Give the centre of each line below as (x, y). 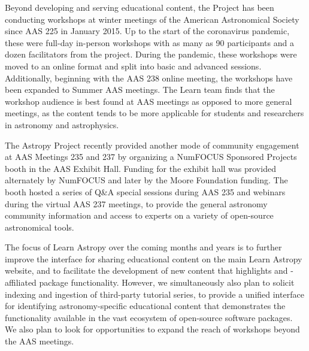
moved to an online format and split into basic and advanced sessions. (133, 66)
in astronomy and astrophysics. (62, 124)
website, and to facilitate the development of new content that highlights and (146, 270)
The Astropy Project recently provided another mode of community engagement (152, 145)
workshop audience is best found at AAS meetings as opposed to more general (149, 101)
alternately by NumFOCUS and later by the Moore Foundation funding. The (146, 180)
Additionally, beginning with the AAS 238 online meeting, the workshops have (149, 78)
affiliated (21, 282)
